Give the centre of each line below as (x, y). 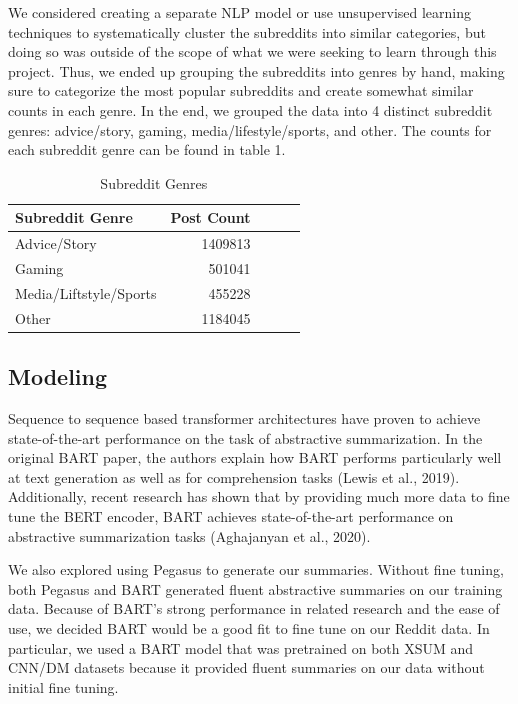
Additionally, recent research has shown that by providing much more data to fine (259, 496)
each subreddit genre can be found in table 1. (147, 149)
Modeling (58, 376)
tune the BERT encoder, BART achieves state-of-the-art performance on (231, 515)
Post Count (210, 217)
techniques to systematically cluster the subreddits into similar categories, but (247, 31)
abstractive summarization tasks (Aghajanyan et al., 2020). (189, 535)
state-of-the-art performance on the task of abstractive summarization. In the (245, 437)
